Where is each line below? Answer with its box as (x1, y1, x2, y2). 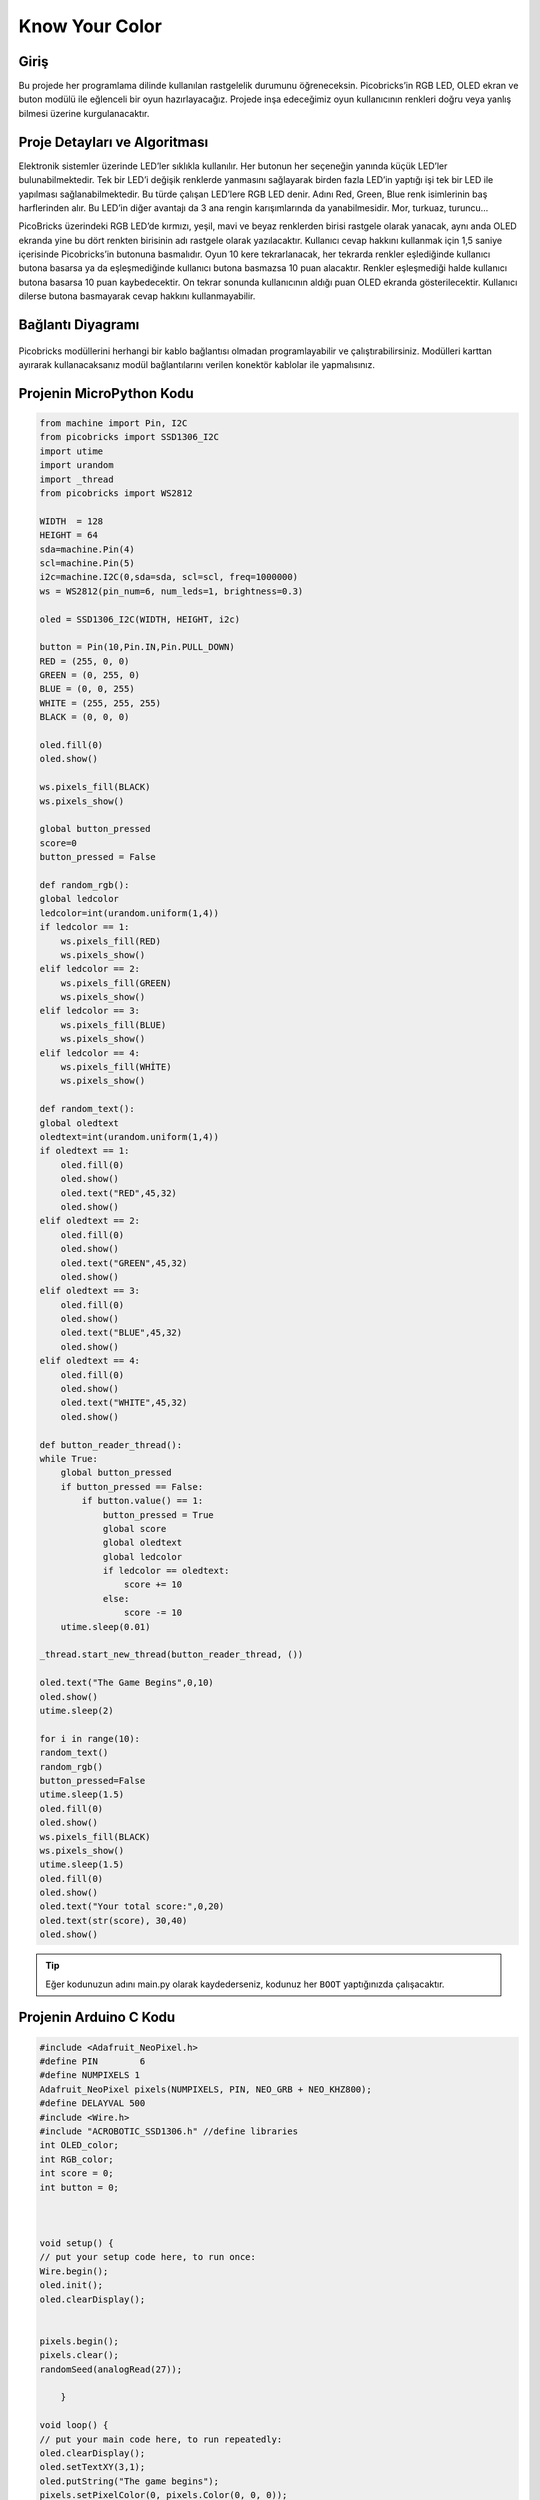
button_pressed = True (102, 1509, 214, 1520)
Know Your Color (18, 15, 162, 37)
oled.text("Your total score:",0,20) (39, 1901, 225, 1912)
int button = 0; (39, 2181, 120, 2193)
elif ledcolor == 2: (39, 963, 140, 975)
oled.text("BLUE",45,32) (60, 1327, 183, 1339)
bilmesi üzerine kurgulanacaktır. (18, 107, 150, 119)
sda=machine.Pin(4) (39, 543, 135, 555)
